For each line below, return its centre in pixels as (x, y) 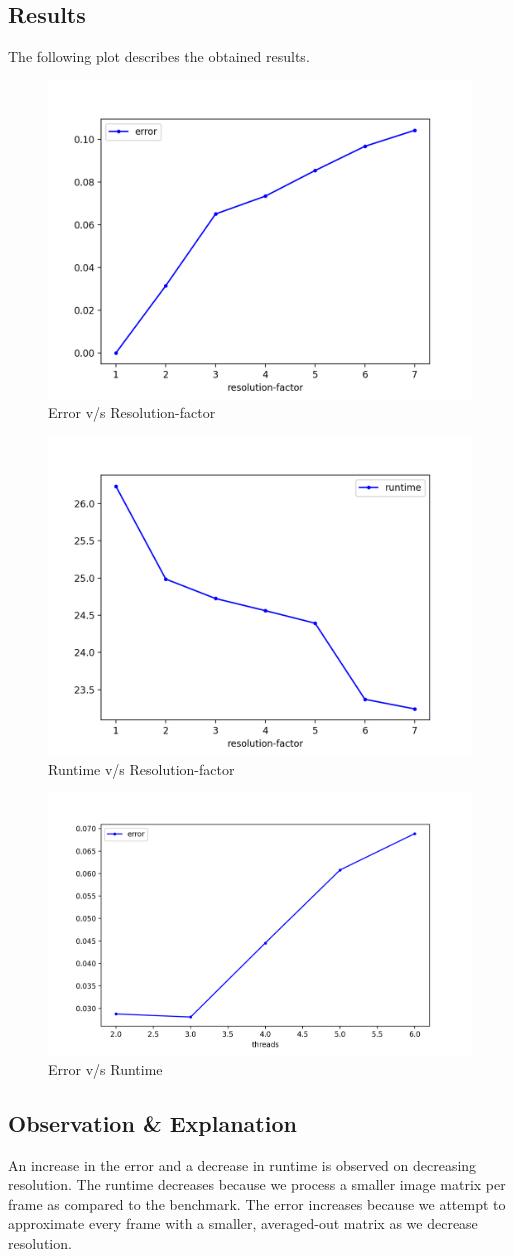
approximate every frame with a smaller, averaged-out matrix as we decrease (243, 1223)
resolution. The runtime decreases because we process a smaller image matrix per (257, 1184)
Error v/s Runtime (105, 1068)
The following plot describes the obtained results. (159, 56)
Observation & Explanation (152, 1122)
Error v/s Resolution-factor (132, 412)
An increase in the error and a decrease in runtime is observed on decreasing (242, 1164)
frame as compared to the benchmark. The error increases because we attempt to (257, 1203)
